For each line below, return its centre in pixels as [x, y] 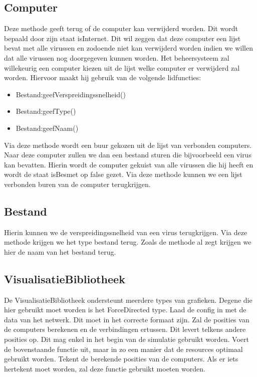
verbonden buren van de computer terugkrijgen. [77, 184]
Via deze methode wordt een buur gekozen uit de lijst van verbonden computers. [128, 145]
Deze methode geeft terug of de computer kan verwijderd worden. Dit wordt [121, 28]
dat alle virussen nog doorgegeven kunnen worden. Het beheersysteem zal [117, 57]
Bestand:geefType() [46, 111]
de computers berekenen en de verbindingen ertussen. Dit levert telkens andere [125, 329]
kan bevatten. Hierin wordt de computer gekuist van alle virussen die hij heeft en [129, 164]
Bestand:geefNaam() [47, 128]
